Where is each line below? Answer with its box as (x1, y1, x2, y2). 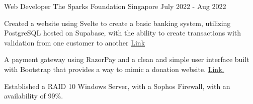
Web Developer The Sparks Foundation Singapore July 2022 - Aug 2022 (4, 1, 226, 11)
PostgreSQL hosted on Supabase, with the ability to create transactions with (4, 27, 241, 38)
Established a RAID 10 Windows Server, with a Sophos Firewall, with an (4, 80, 230, 91)
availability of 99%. (4, 90, 63, 101)
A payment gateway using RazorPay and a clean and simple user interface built (4, 54, 249, 64)
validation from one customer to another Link (4, 37, 145, 47)
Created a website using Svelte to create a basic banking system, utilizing (4, 17, 231, 28)
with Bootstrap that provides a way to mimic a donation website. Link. (4, 63, 224, 74)
